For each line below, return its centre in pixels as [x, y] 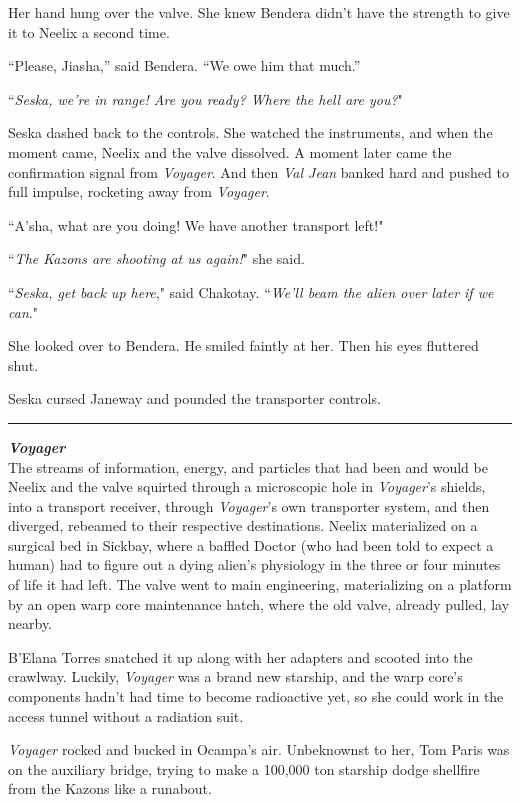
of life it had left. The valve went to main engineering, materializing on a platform [260, 584]
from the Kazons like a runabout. [110, 788]
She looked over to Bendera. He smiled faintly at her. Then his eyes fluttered [243, 345]
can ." [23, 311]
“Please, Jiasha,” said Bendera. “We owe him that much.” [184, 65]
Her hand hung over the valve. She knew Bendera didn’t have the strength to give [259, 12]
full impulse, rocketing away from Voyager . [139, 191]
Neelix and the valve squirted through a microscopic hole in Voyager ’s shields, [247, 486]
